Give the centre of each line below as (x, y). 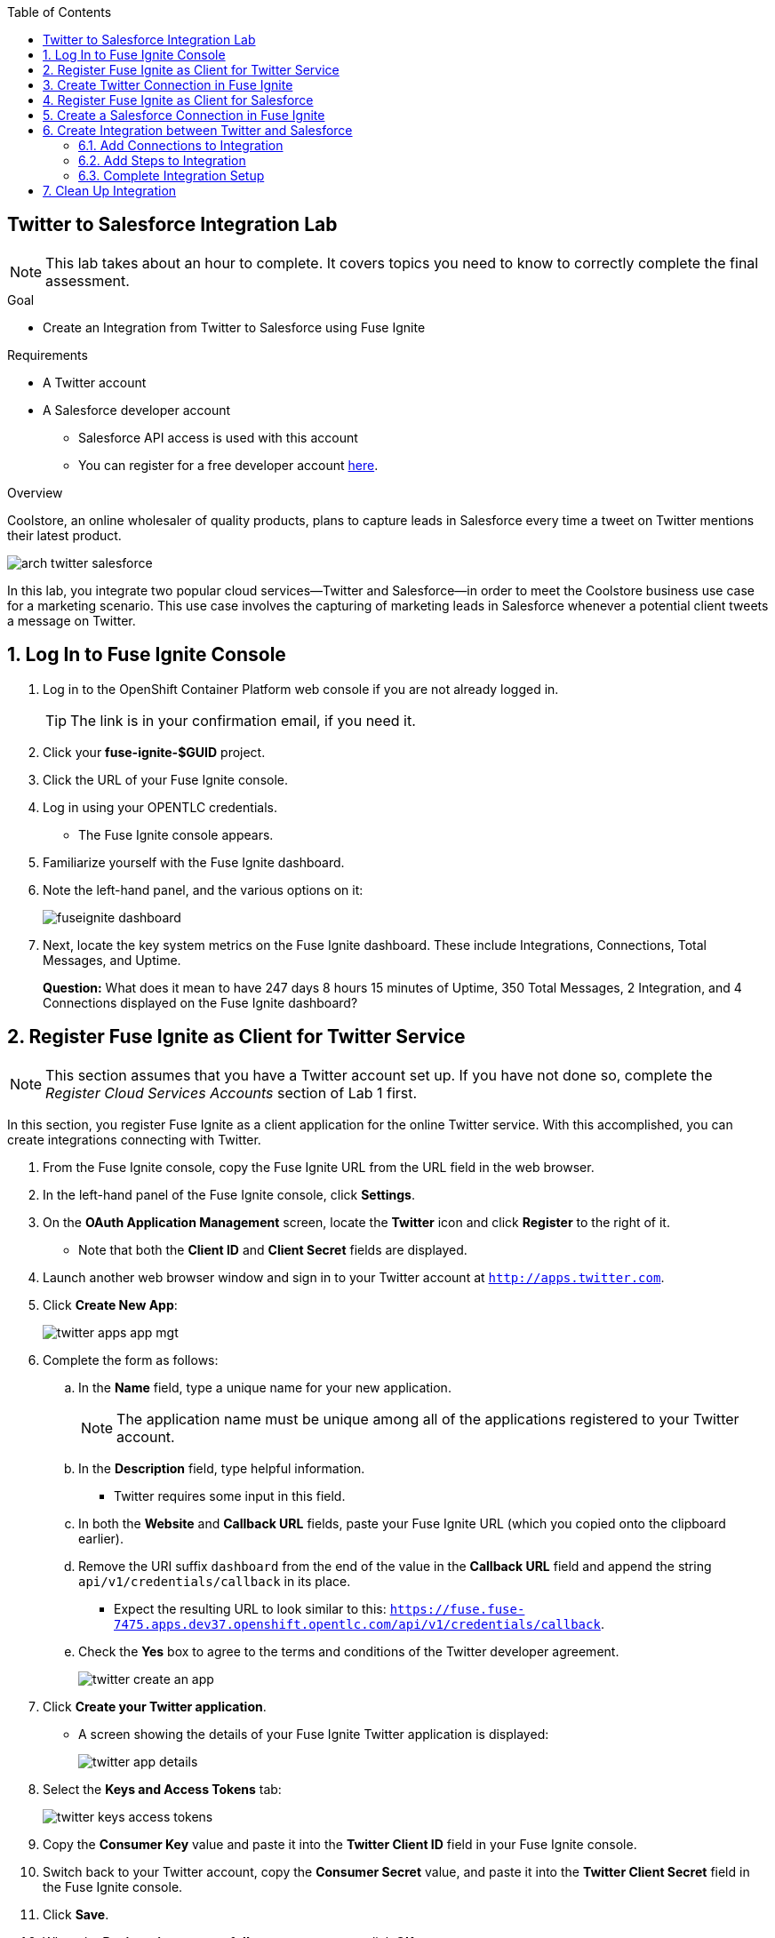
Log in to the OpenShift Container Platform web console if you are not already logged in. (301, 689)
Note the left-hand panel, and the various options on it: (203, 889)
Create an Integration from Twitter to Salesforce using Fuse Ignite (234, 327)
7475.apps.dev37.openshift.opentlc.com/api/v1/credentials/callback (357, 1624)
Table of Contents (60, 12)
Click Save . (76, 1914)
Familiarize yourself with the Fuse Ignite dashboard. (194, 862)
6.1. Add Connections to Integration (181, 145)
